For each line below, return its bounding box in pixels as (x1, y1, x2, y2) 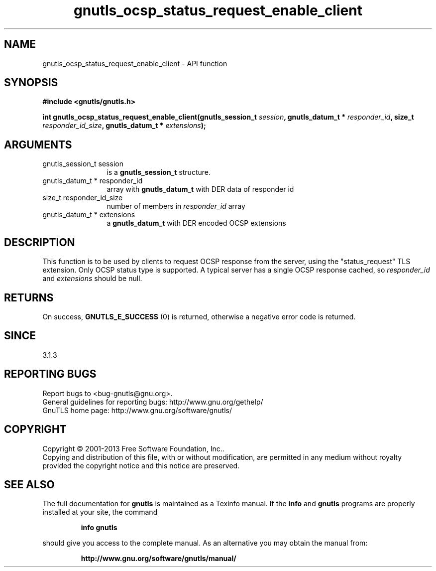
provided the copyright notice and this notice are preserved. (42, 461, 240, 470)
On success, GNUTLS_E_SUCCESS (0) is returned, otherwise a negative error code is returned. (42, 312, 356, 321)
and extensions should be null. (42, 274, 142, 283)
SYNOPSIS (4, 76, 58, 89)
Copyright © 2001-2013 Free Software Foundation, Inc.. (42, 444, 224, 453)
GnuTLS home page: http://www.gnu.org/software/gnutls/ (42, 406, 232, 415)
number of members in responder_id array (107, 202, 245, 211)
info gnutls (81, 523, 117, 532)
